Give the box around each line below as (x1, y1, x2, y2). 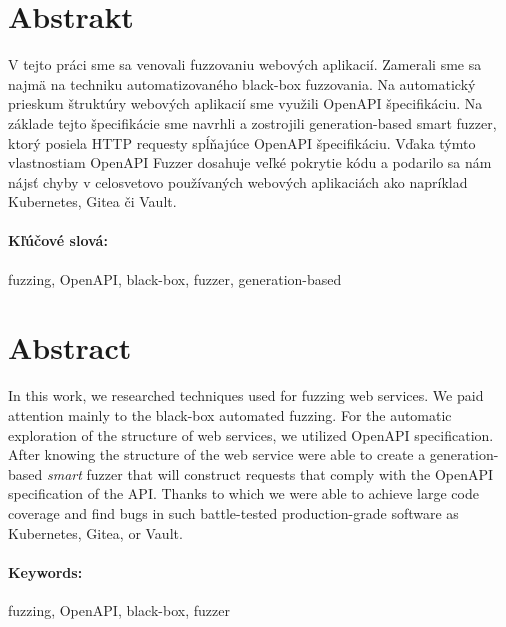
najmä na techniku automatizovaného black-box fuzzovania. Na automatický (8, 73, 476, 94)
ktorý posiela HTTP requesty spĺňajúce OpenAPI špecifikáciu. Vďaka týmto (8, 132, 476, 153)
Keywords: (8, 561, 83, 582)
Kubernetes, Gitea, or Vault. (8, 522, 183, 543)
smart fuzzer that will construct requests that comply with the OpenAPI (46, 463, 494, 484)
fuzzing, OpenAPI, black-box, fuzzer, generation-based (8, 268, 342, 289)
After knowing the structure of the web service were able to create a (8, 444, 426, 465)
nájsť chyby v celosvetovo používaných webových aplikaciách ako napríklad (8, 171, 468, 192)
